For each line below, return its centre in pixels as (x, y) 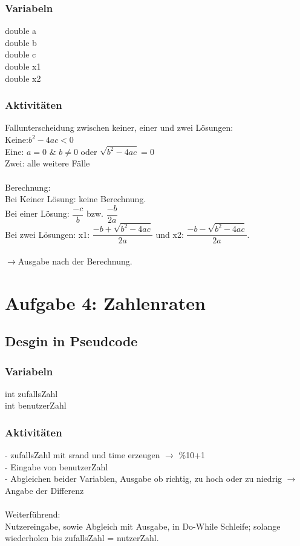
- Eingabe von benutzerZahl (57, 466)
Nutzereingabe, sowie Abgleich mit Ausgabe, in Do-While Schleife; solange (143, 526)
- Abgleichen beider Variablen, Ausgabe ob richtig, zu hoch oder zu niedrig (144, 479)
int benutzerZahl (36, 405)
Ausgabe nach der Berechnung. (75, 261)
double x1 (23, 66)
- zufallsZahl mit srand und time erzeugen (83, 455)
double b (21, 42)
